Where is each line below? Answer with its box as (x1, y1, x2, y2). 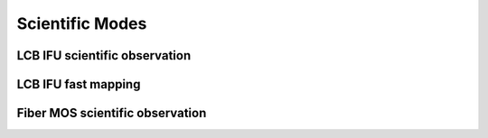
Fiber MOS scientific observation (16, 106, 207, 121)
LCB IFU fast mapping (16, 77, 141, 92)
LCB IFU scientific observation (16, 48, 192, 63)
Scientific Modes (16, 14, 147, 33)
